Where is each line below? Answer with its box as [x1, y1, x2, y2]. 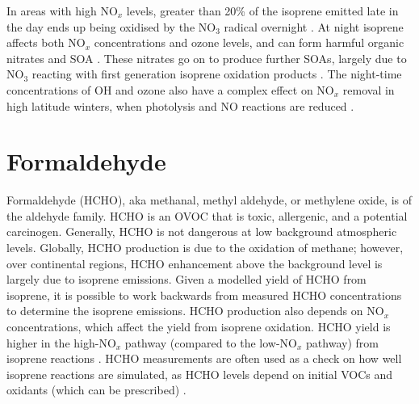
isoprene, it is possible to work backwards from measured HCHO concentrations [6, 286, 402, 303]
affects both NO [6, 34, 86, 51]
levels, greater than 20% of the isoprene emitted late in [126, 2, 399, 19]
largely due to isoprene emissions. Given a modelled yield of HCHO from [6, 271, 367, 288]
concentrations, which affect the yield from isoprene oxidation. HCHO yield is [6, 318, 391, 335]
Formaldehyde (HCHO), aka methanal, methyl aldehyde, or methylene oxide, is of [6, 191, 413, 208]
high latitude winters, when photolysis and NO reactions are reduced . [6, 97, 354, 114]
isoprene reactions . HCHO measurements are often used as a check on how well [6, 350, 402, 367]
